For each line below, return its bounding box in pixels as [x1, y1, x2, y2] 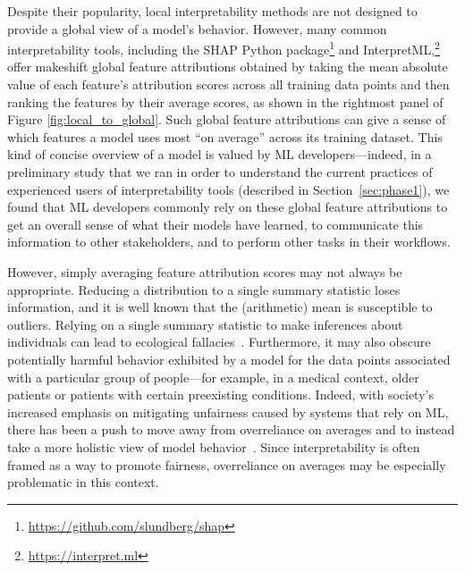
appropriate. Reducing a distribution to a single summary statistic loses [7, 280, 401, 298]
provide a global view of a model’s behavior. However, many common [7, 19, 387, 38]
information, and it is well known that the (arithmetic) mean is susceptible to [7, 298, 433, 316]
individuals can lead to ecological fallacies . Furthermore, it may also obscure [7, 332, 431, 351]
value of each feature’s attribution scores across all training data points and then [7, 75, 450, 94]
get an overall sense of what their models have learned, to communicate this [7, 214, 424, 233]
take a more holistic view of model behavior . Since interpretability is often [7, 437, 420, 456]
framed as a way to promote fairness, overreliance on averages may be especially [7, 455, 446, 474]
